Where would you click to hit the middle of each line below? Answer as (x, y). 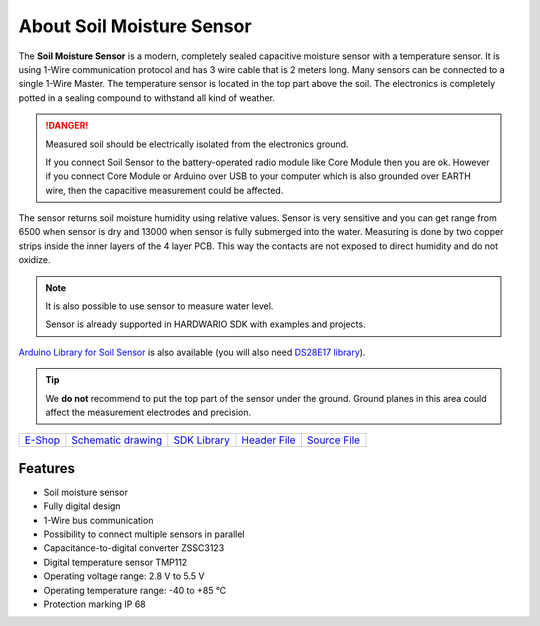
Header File (268, 440)
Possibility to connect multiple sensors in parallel (144, 534)
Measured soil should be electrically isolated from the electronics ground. (197, 144)
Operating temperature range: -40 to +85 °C (135, 590)
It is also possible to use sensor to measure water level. (159, 306)
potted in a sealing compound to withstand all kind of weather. (146, 97)
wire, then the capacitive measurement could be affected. (164, 190)
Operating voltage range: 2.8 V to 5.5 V (124, 576)
